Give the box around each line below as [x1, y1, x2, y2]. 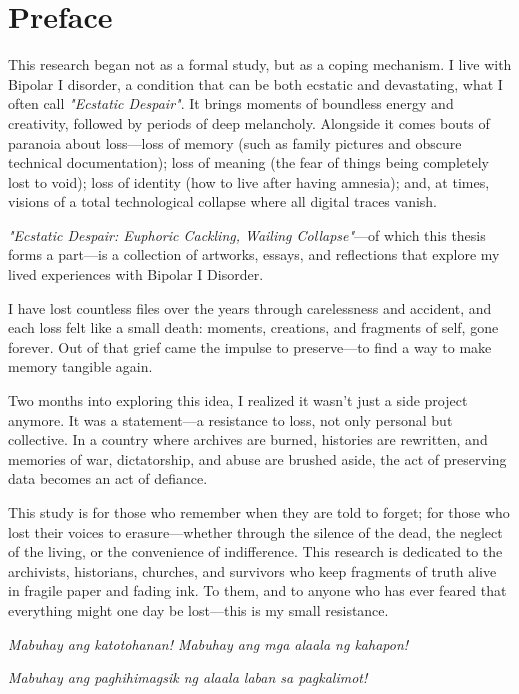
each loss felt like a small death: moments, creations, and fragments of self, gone [8, 317, 499, 338]
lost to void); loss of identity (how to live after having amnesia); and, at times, [8, 171, 490, 192]
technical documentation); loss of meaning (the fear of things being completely [8, 152, 489, 173]
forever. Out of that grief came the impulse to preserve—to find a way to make [8, 336, 492, 357]
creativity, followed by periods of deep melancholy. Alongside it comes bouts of [8, 112, 490, 133]
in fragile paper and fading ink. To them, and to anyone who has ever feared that [8, 580, 507, 601]
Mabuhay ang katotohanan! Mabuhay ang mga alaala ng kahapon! [8, 633, 409, 654]
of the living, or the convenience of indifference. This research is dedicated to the [8, 541, 503, 562]
